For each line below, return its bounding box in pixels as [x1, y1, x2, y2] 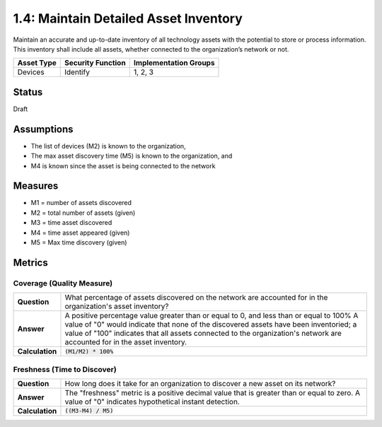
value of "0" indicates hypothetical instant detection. [64, 397, 240, 406]
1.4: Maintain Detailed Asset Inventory [13, 11, 243, 26]
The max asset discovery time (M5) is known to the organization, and [30, 152, 233, 160]
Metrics [13, 257, 49, 269]
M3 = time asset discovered [30, 218, 112, 227]
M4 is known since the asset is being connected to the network [30, 161, 216, 170]
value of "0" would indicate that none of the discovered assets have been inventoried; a [64, 320, 357, 329]
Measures [13, 180, 59, 192]
